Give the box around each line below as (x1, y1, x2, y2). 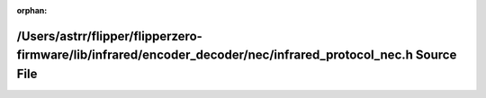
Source (415, 48, 457, 63)
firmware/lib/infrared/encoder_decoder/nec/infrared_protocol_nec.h (16, 48, 414, 63)
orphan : (16, 5, 48, 15)
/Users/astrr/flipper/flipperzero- (16, 28, 202, 44)
